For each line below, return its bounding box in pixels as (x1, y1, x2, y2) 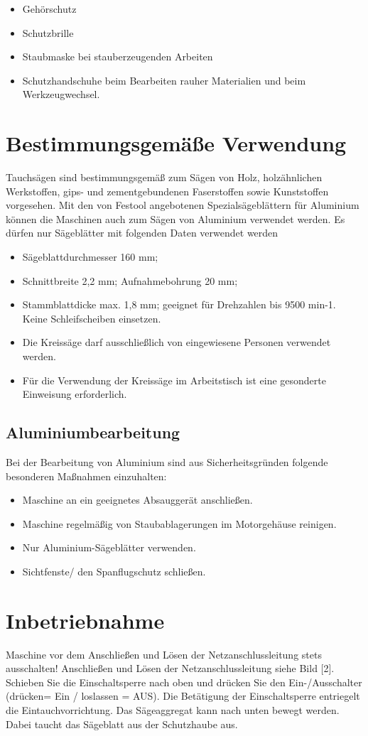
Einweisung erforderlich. (22, 386, 127, 401)
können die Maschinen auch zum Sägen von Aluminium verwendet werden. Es (6, 211, 345, 226)
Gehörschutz (22, 1, 77, 16)
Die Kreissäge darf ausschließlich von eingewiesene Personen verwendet (22, 335, 331, 350)
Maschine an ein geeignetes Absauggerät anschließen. (22, 492, 253, 507)
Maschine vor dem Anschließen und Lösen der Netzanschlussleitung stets (6, 646, 322, 661)
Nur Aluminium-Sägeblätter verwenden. (22, 540, 196, 555)
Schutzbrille (22, 25, 74, 40)
